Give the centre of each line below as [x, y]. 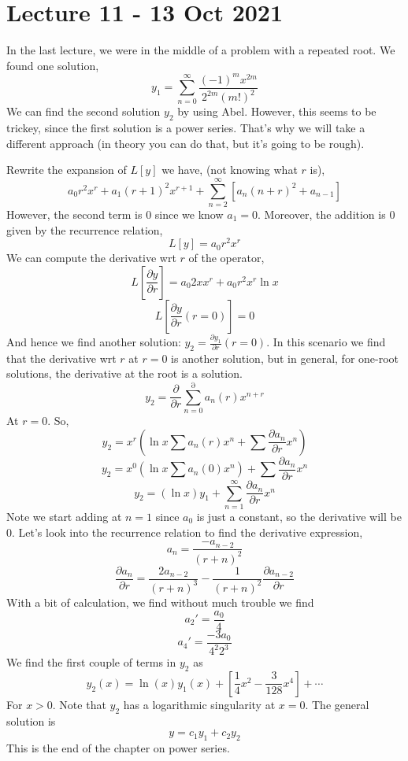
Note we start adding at [64, 516]
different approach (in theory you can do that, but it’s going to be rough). [185, 143]
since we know [189, 214]
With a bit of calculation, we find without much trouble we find [160, 602]
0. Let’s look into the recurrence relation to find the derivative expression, [185, 532]
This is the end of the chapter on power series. [118, 747]
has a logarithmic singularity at [199, 704]
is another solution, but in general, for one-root [285, 358]
